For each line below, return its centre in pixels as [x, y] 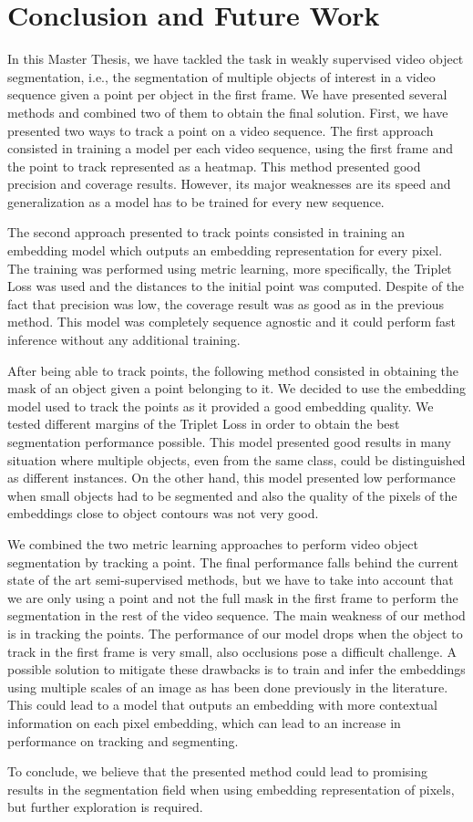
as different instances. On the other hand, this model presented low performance [231, 478]
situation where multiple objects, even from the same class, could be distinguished [236, 459]
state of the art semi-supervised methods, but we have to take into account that [231, 580]
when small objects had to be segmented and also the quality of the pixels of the [232, 495]
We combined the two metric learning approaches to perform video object [213, 543]
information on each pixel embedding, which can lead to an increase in [204, 722]
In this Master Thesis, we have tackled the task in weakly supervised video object [236, 59]
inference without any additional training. [124, 340]
